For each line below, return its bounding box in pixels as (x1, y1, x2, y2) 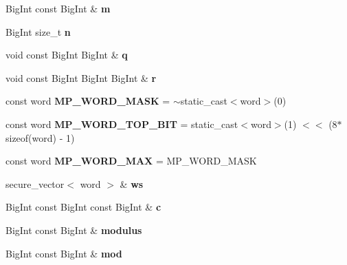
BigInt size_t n (5, 24, 71, 39)
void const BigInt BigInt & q (5, 47, 128, 62)
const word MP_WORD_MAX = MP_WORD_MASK (5, 153, 257, 168)
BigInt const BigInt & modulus (5, 222, 142, 237)
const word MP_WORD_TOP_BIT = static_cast (5, 116, 238, 131)
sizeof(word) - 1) (5, 130, 75, 145)
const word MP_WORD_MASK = (5, 94, 170, 108)
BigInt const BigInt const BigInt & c (5, 200, 161, 214)
